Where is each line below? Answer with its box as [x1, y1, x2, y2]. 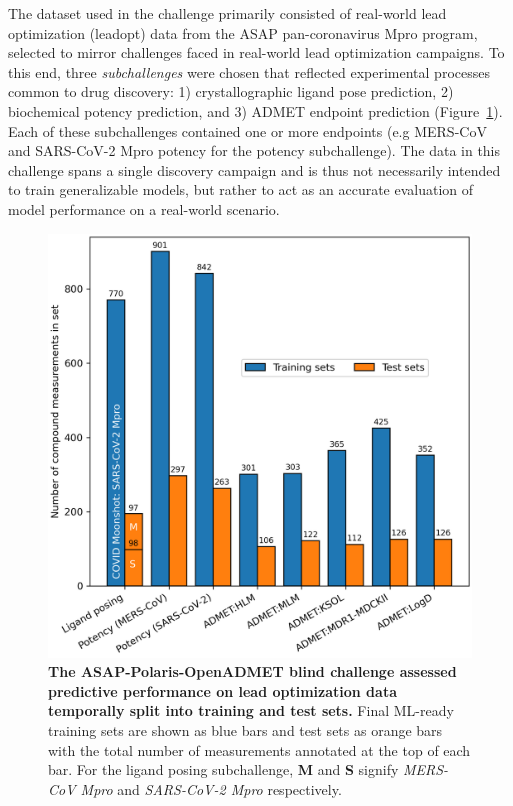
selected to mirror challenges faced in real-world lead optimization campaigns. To [8, 42, 505, 63]
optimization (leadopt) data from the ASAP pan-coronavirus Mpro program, [8, 22, 478, 43]
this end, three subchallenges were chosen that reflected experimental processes [8, 61, 490, 82]
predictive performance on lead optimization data [48, 680, 397, 701]
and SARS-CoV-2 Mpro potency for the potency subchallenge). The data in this [8, 140, 501, 161]
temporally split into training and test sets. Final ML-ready [48, 700, 454, 721]
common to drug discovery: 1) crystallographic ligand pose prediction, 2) [8, 81, 454, 102]
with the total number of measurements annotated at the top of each [48, 739, 471, 760]
